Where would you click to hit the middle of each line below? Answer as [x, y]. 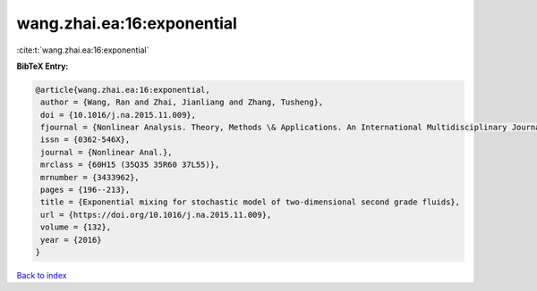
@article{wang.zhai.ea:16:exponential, [123, 90]
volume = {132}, [76, 227]
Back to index [42, 275]
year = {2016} [71, 240]
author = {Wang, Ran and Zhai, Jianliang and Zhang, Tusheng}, [182, 102]
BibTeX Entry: [43, 66]
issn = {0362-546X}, [85, 140]
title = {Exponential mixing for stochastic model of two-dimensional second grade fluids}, [251, 202]
